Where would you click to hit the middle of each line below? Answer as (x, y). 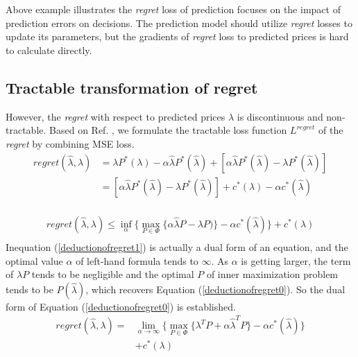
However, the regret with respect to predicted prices (116, 116)
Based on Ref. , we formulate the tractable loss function (168, 130)
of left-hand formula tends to (137, 260)
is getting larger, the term (296, 260)
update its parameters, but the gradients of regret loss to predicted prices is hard (177, 36)
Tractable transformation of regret (132, 87)
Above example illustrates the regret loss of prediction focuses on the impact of (173, 9)
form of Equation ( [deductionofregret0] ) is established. (121, 306)
